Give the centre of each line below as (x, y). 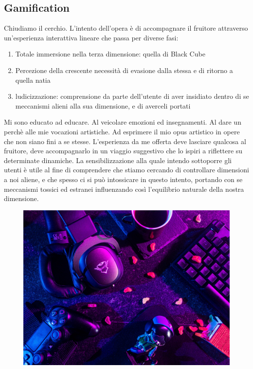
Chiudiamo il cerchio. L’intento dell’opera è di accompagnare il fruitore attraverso (126, 28)
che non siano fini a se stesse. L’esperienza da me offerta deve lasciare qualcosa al (125, 141)
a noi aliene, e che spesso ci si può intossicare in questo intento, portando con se (123, 179)
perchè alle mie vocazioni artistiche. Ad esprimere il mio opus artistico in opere (122, 131)
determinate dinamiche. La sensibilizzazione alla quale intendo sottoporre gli (118, 160)
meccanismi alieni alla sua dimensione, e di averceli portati (103, 105)
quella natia (33, 80)
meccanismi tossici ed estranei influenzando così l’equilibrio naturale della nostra (124, 189)
